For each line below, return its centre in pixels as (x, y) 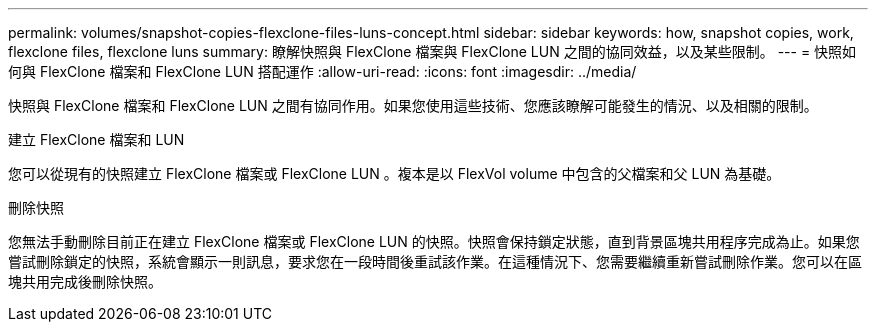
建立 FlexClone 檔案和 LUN (96, 139)
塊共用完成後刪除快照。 (85, 281)
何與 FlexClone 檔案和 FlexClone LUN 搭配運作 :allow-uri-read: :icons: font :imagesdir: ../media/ (322, 71)
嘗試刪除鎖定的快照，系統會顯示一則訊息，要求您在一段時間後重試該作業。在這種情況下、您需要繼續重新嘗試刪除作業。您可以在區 (435, 261)
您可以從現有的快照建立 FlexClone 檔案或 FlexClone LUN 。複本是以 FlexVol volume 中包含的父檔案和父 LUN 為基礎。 (394, 173)
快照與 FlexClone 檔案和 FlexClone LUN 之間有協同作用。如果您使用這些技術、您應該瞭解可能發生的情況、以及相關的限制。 (413, 105)
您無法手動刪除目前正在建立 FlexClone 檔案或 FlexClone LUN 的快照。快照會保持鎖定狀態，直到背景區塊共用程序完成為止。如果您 (434, 241)
